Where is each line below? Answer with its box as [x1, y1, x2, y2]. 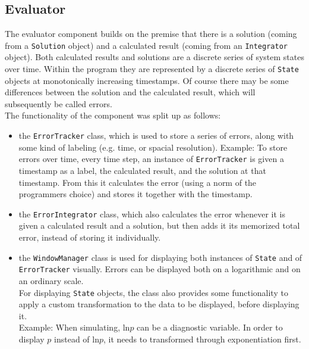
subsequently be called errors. [5, 97, 112, 110]
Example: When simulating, [18, 321, 121, 334]
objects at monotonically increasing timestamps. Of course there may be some [5, 74, 289, 86]
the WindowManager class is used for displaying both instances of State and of [18, 251, 302, 263]
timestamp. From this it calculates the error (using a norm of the [18, 176, 257, 188]
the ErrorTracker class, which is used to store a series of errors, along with [18, 129, 294, 142]
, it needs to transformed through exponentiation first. [103, 332, 301, 345]
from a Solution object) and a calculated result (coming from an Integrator [5, 39, 288, 51]
